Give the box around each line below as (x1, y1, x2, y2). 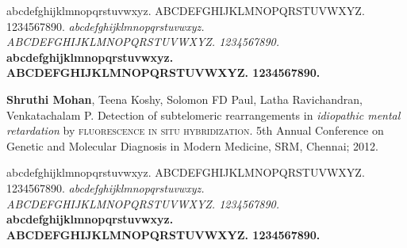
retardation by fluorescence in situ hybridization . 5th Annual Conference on (6, 122, 384, 139)
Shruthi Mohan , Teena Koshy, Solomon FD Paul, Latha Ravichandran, (6, 90, 363, 107)
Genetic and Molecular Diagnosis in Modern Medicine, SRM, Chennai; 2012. (6, 137, 378, 154)
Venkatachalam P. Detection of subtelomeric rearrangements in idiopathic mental (6, 106, 401, 123)
